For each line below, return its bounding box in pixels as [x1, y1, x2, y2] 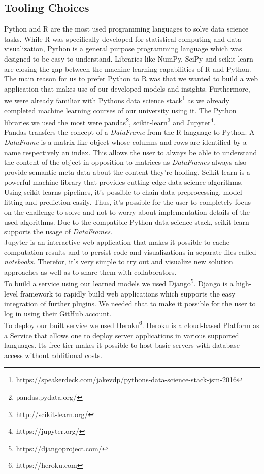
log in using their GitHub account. [4, 308, 112, 318]
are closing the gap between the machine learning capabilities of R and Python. [4, 63, 251, 74]
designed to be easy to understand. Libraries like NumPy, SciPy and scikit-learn [4, 53, 253, 64]
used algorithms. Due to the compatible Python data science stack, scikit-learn [4, 216, 249, 227]
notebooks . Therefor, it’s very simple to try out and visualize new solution [4, 256, 233, 267]
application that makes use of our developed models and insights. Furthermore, [4, 83, 250, 94]
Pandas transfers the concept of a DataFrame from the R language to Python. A [4, 127, 255, 137]
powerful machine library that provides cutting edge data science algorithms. [4, 176, 243, 187]
